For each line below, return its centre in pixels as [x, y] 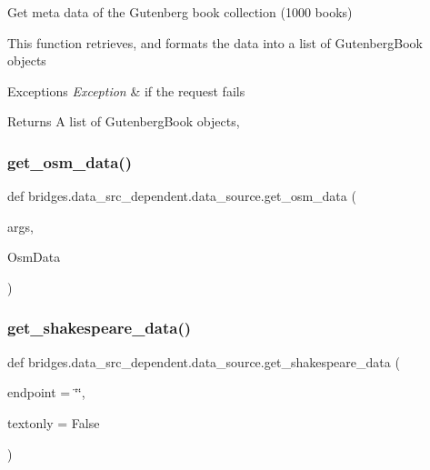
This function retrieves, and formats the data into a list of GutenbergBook [215, 42]
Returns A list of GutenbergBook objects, [124, 121]
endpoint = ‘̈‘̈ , [46, 392]
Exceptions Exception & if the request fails [126, 90]
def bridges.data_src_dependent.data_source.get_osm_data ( [182, 196]
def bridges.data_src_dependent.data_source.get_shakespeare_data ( [204, 361]
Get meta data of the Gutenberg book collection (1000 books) [180, 12]
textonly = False [54, 422]
